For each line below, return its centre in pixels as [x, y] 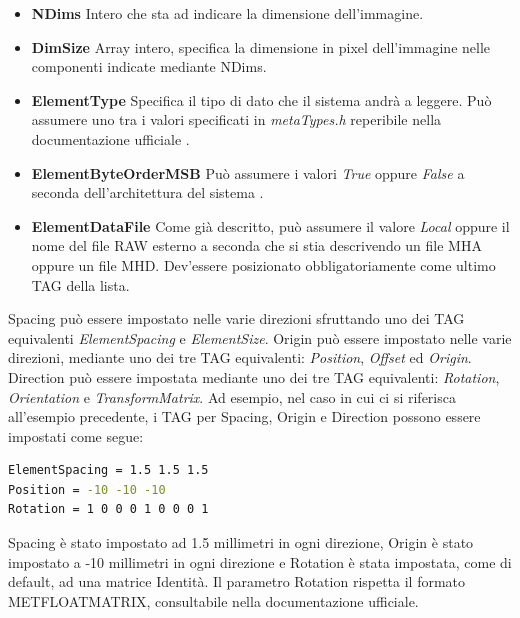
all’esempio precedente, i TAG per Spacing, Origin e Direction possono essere [244, 416]
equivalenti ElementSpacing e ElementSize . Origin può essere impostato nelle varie [260, 337]
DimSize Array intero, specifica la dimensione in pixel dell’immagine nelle [261, 46]
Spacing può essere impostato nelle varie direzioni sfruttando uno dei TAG [236, 318]
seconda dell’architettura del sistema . [147, 192]
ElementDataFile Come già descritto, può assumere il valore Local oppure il [270, 225]
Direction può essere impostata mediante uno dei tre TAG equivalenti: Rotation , [254, 376]
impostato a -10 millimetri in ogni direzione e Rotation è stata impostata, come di [260, 561]
